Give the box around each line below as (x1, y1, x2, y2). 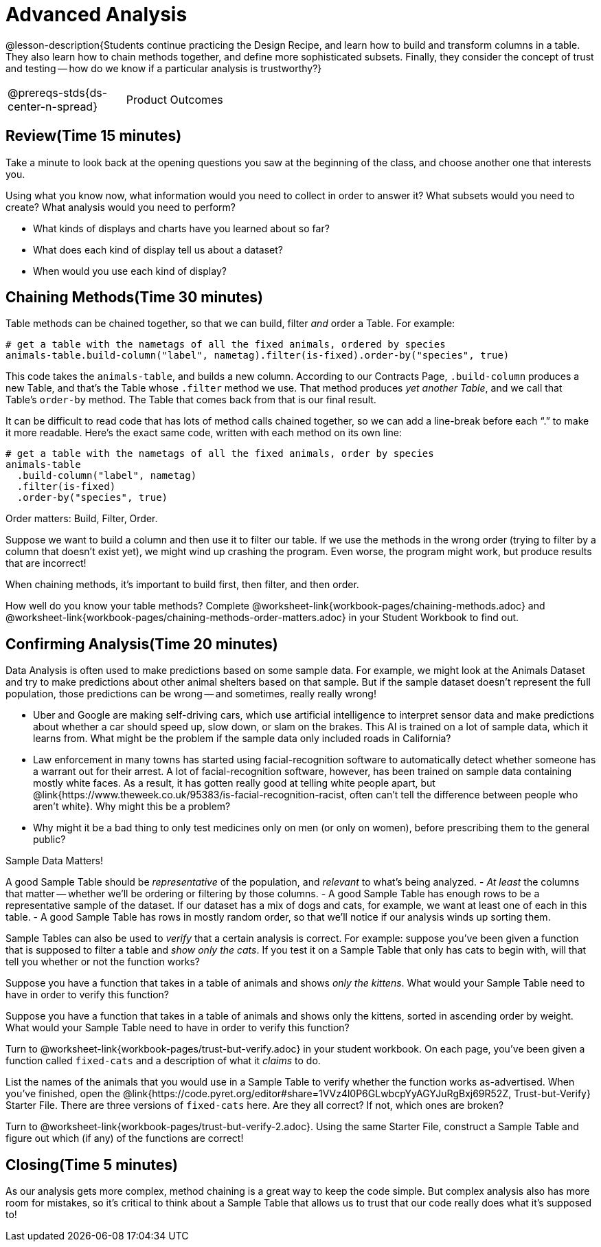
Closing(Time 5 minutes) (5, 1156, 178, 1173)
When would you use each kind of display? (33, 265, 227, 277)
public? (33, 833, 66, 846)
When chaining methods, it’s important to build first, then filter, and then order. (5, 578, 359, 591)
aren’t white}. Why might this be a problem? (33, 800, 231, 813)
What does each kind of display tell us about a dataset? (33, 243, 284, 256)
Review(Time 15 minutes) (5, 127, 182, 145)
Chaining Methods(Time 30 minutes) (5, 289, 263, 306)
